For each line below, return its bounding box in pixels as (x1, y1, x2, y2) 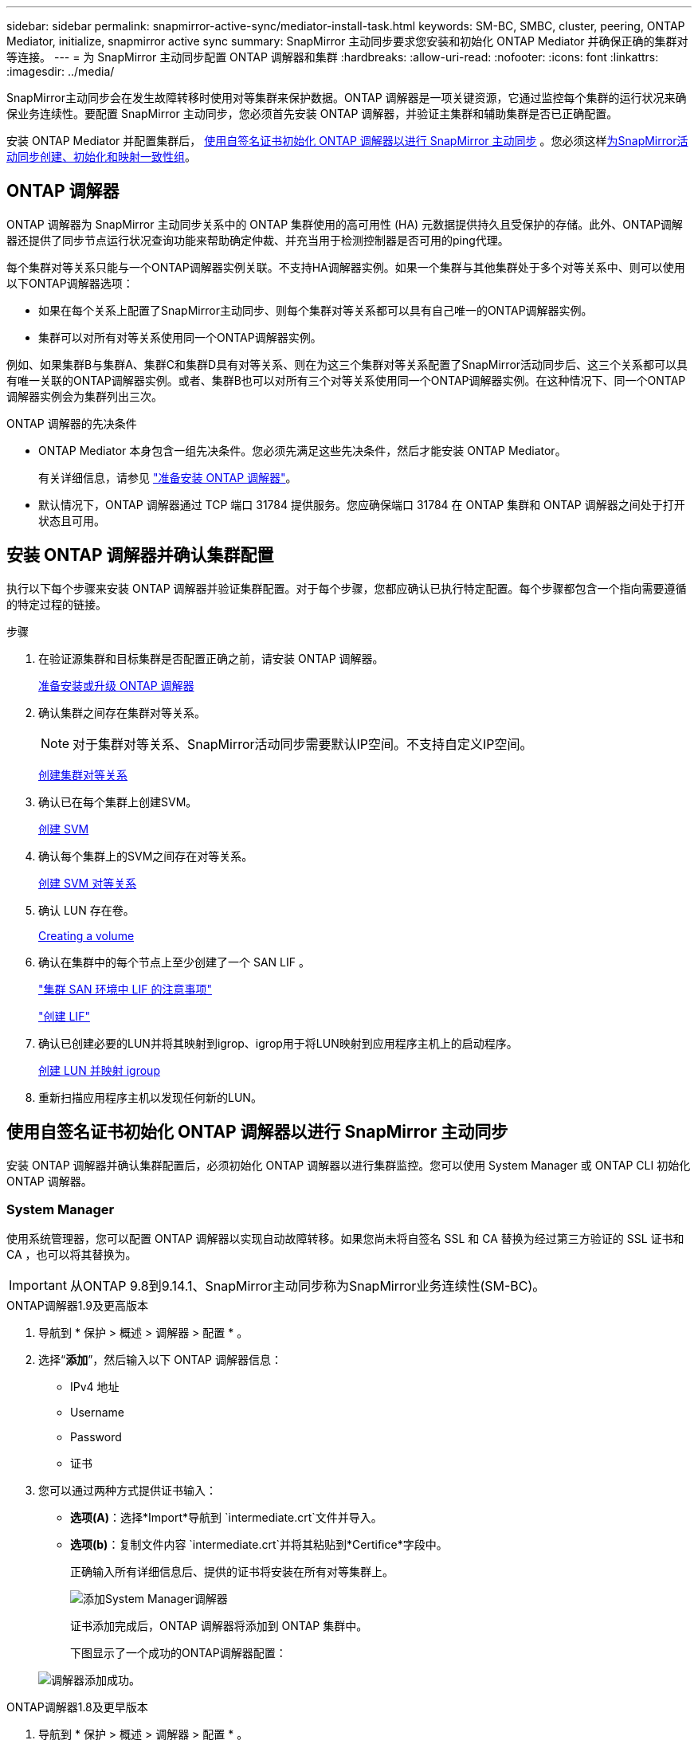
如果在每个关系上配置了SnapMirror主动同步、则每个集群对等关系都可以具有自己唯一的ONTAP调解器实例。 (38, 303, 593, 317)
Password (70, 1430, 122, 1444)
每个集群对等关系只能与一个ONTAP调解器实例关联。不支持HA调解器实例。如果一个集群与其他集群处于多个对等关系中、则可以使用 (6, 260, 685, 274)
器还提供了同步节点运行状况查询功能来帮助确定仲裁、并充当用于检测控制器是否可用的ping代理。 (6, 233, 509, 247)
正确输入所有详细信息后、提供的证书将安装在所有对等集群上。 (70, 1565, 394, 1579)
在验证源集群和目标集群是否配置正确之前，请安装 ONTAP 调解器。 (38, 651, 384, 665)
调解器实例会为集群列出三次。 (6, 389, 163, 403)
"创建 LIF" (38, 1009, 90, 1023)
